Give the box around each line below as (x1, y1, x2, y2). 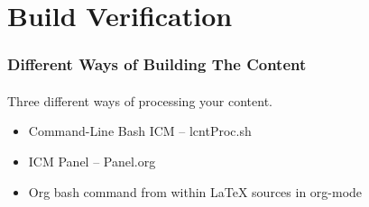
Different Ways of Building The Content (7, 53, 307, 76)
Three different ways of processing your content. (7, 91, 272, 110)
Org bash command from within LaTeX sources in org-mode (28, 182, 363, 201)
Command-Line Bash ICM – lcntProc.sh (28, 121, 252, 140)
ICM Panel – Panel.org (28, 152, 156, 170)
